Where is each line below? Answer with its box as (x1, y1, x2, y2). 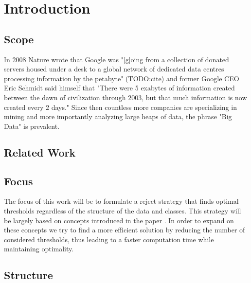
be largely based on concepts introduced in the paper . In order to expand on (4, 215, 234, 225)
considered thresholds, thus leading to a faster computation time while (4, 234, 214, 244)
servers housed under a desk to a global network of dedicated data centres (4, 64, 224, 74)
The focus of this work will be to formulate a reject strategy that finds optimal (4, 196, 239, 206)
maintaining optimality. (4, 244, 74, 254)
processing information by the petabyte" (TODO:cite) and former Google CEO (4, 73, 239, 83)
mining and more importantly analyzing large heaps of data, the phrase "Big (4, 111, 232, 122)
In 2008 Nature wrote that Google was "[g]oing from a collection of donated (4, 54, 229, 64)
